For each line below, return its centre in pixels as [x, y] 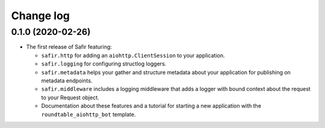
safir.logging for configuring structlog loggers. [104, 64]
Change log [41, 16]
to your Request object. [70, 97]
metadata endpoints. [67, 81]
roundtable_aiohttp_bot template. [88, 114]
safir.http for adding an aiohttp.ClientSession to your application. [133, 55]
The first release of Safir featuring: [69, 47]
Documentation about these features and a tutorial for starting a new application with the [151, 106]
